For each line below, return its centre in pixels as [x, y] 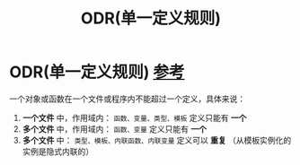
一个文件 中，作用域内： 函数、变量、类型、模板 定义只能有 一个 [134, 117]
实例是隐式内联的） [58, 151]
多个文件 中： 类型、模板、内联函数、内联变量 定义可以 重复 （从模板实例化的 [157, 140]
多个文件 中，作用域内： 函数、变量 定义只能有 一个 [115, 129]
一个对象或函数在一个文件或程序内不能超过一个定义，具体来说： [127, 99]
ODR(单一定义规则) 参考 [97, 72]
